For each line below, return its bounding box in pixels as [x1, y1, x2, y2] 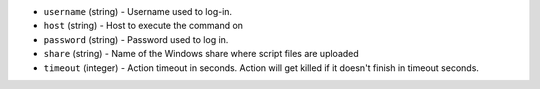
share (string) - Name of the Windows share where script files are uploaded [43, 48, 359, 60]
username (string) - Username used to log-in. [43, 6, 233, 17]
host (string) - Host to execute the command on [43, 20, 244, 32]
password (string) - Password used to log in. [43, 33, 229, 45]
